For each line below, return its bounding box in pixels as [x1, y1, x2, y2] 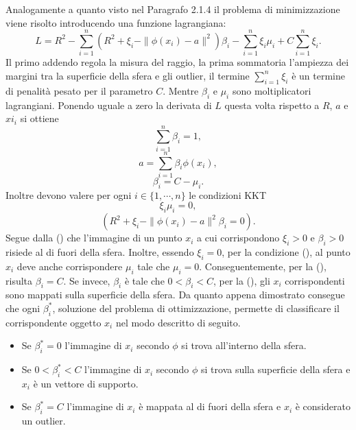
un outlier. [21, 414, 66, 428]
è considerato [295, 399, 351, 414]
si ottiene [20, 111, 59, 126]
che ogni [5, 300, 40, 315]
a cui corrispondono [196, 230, 280, 245]
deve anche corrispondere [16, 259, 123, 273]
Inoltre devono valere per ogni [5, 187, 132, 202]
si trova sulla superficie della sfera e [201, 362, 351, 377]
